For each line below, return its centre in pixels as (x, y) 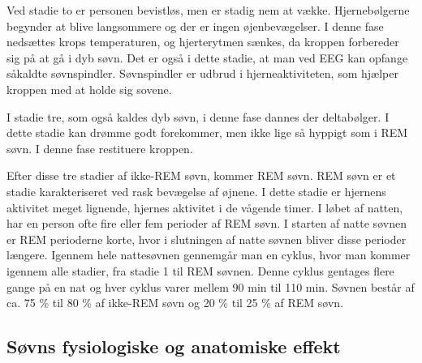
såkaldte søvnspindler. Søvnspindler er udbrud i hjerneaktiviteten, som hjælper (202, 73)
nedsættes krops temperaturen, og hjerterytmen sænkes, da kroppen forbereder (203, 42)
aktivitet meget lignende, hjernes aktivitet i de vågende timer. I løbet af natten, (205, 207)
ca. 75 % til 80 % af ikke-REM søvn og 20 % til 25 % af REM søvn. (175, 303)
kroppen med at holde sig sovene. (89, 89)
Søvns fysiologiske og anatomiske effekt (174, 346)
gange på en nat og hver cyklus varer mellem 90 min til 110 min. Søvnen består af (211, 286)
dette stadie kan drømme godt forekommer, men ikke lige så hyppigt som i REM (207, 132)
